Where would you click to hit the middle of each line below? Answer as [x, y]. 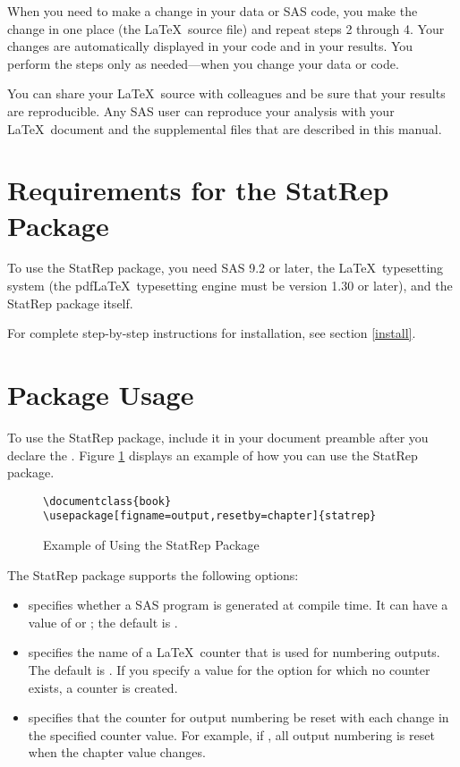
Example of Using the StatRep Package [151, 545]
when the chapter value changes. [117, 752]
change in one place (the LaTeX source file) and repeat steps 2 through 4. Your [226, 28]
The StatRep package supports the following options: [153, 574]
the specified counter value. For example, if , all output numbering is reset [231, 734]
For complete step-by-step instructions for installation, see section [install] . [212, 333]
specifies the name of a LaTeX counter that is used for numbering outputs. [234, 652]
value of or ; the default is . [103, 622]
